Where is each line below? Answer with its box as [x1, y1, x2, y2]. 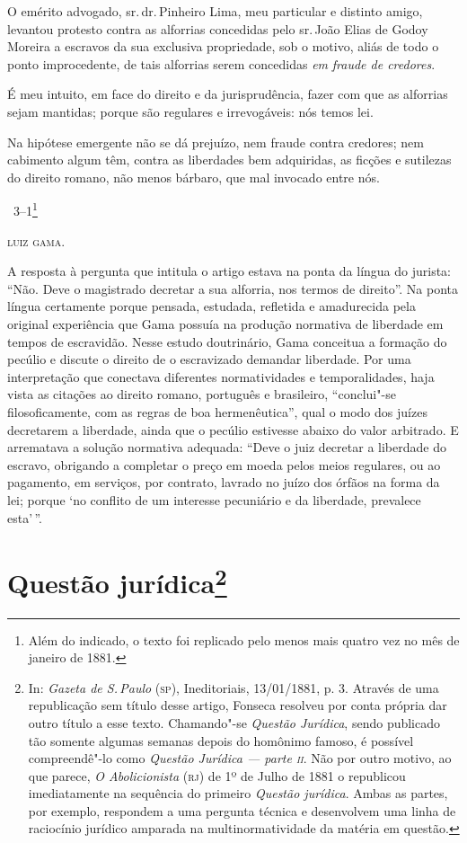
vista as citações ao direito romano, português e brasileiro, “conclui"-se [7, 385, 396, 404]
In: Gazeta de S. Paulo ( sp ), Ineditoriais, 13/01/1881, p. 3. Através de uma [28, 678, 439, 697]
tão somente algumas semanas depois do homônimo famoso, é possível [28, 731, 414, 750]
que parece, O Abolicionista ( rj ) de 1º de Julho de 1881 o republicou [28, 766, 406, 785]
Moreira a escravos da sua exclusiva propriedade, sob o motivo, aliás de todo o [7, 37, 439, 56]
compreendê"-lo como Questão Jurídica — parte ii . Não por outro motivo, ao [28, 749, 452, 768]
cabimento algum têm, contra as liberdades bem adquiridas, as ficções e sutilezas [7, 150, 452, 169]
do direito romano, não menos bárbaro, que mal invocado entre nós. [7, 167, 380, 186]
